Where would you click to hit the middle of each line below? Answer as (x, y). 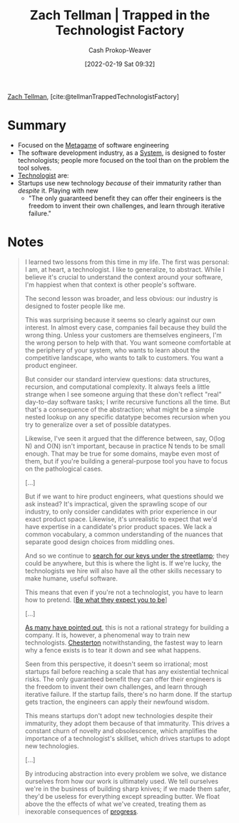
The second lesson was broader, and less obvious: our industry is (121, 298)
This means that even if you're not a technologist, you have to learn (124, 592)
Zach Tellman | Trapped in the (120, 15)
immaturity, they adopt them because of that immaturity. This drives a (127, 723)
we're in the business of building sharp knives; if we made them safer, (128, 789)
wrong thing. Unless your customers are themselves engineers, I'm (123, 334)
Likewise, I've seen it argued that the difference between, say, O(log (125, 438)
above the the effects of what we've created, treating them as (116, 804)
